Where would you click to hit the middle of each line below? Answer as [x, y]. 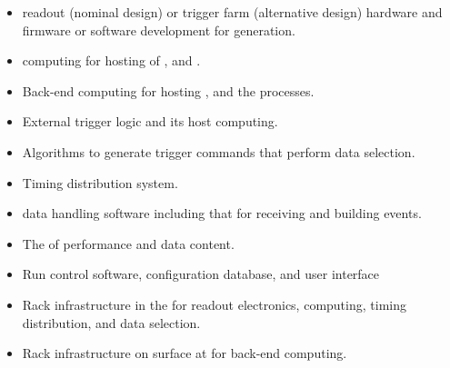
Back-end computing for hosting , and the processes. [168, 90]
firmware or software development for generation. [159, 30]
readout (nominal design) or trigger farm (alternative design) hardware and [232, 12]
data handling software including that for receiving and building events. [222, 213]
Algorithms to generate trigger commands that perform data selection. [219, 151]
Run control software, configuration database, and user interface [201, 274]
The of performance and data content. [128, 243]
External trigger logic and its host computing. [150, 121]
